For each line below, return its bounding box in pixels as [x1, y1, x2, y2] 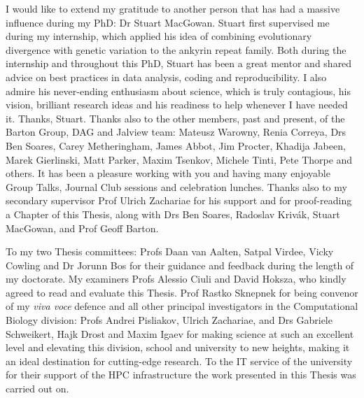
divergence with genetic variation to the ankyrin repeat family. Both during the [6, 42, 346, 57]
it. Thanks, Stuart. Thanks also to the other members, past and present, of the [6, 111, 345, 125]
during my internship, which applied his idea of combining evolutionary [6, 29, 312, 43]
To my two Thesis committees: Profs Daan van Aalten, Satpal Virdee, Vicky [6, 244, 334, 259]
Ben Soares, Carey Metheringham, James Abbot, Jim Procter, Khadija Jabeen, [6, 138, 346, 152]
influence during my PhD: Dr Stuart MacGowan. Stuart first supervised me [6, 15, 330, 29]
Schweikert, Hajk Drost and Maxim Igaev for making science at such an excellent [6, 326, 354, 341]
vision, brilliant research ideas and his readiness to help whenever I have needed [6, 97, 348, 112]
